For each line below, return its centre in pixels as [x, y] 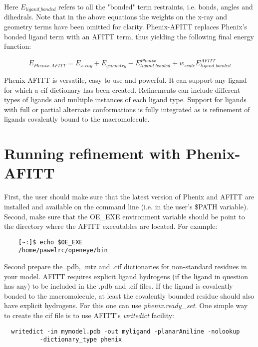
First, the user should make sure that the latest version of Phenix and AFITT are [129, 197]
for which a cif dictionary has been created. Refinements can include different [122, 89]
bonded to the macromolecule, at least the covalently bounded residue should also [129, 295]
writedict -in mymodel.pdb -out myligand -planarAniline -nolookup [126, 331]
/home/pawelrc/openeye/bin [63, 251]
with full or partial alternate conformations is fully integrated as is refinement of [127, 109]
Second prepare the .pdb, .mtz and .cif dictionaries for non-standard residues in [126, 266]
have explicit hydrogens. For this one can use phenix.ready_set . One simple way [126, 305]
